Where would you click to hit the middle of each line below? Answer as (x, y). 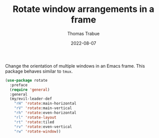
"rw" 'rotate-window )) (38, 131)
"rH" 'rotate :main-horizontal (45, 104)
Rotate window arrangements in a (83, 9)
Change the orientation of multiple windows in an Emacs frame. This (75, 66)
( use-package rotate (27, 80)
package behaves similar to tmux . (39, 71)
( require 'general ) (30, 90)
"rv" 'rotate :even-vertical (43, 127)
